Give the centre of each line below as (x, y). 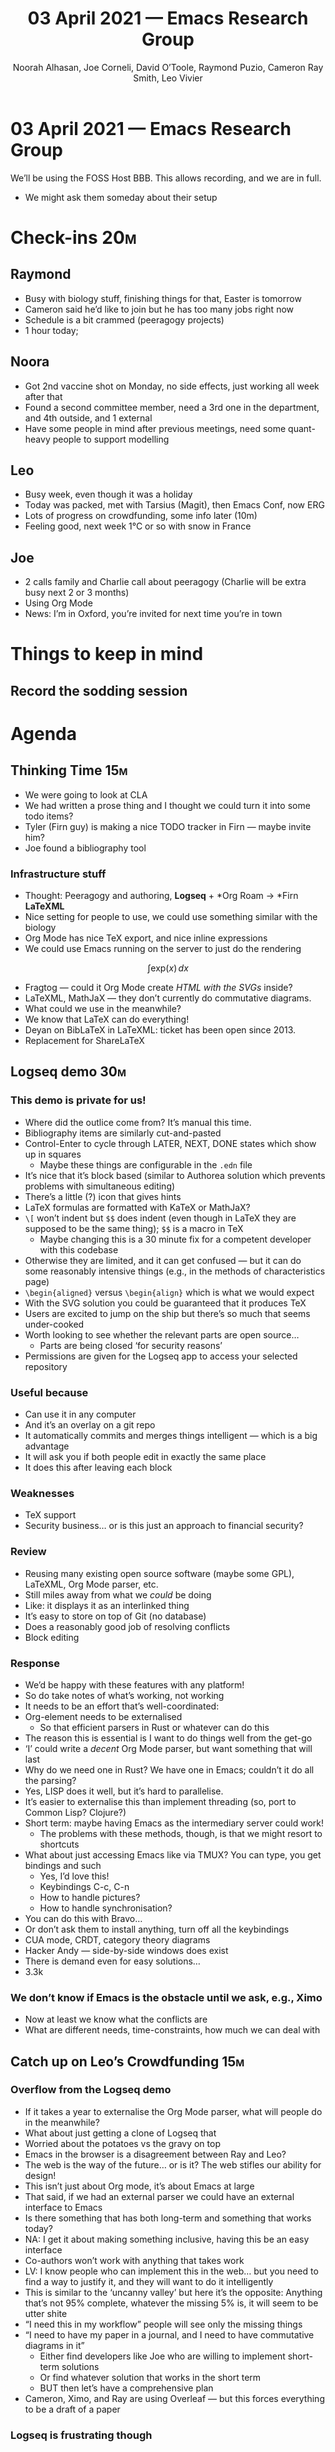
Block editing (52, 1637)
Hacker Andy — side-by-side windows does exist (126, 1950)
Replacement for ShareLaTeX (84, 1040)
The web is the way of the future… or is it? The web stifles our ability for (173, 2164)
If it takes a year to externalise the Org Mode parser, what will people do (173, 2111)
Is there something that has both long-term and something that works (168, 2218)
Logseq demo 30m (68, 1072)
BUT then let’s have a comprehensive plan (126, 2388)
